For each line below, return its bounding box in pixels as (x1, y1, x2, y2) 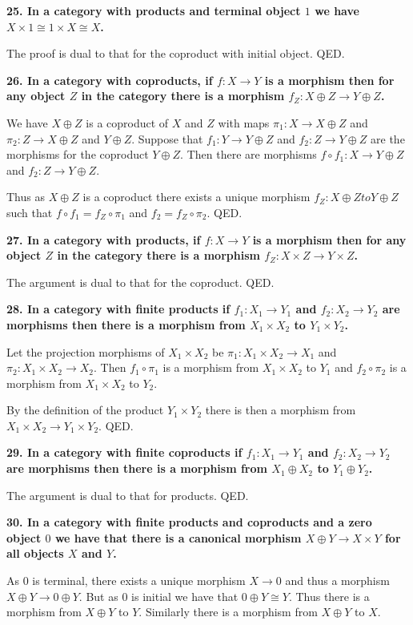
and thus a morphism (285, 572, 390, 589)
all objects (6, 545, 64, 562)
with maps (218, 114, 270, 131)
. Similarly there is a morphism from (138, 603, 318, 620)
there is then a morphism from (205, 401, 356, 418)
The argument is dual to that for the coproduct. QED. (6, 273, 275, 290)
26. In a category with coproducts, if (6, 71, 213, 88)
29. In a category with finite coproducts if (6, 444, 243, 461)
